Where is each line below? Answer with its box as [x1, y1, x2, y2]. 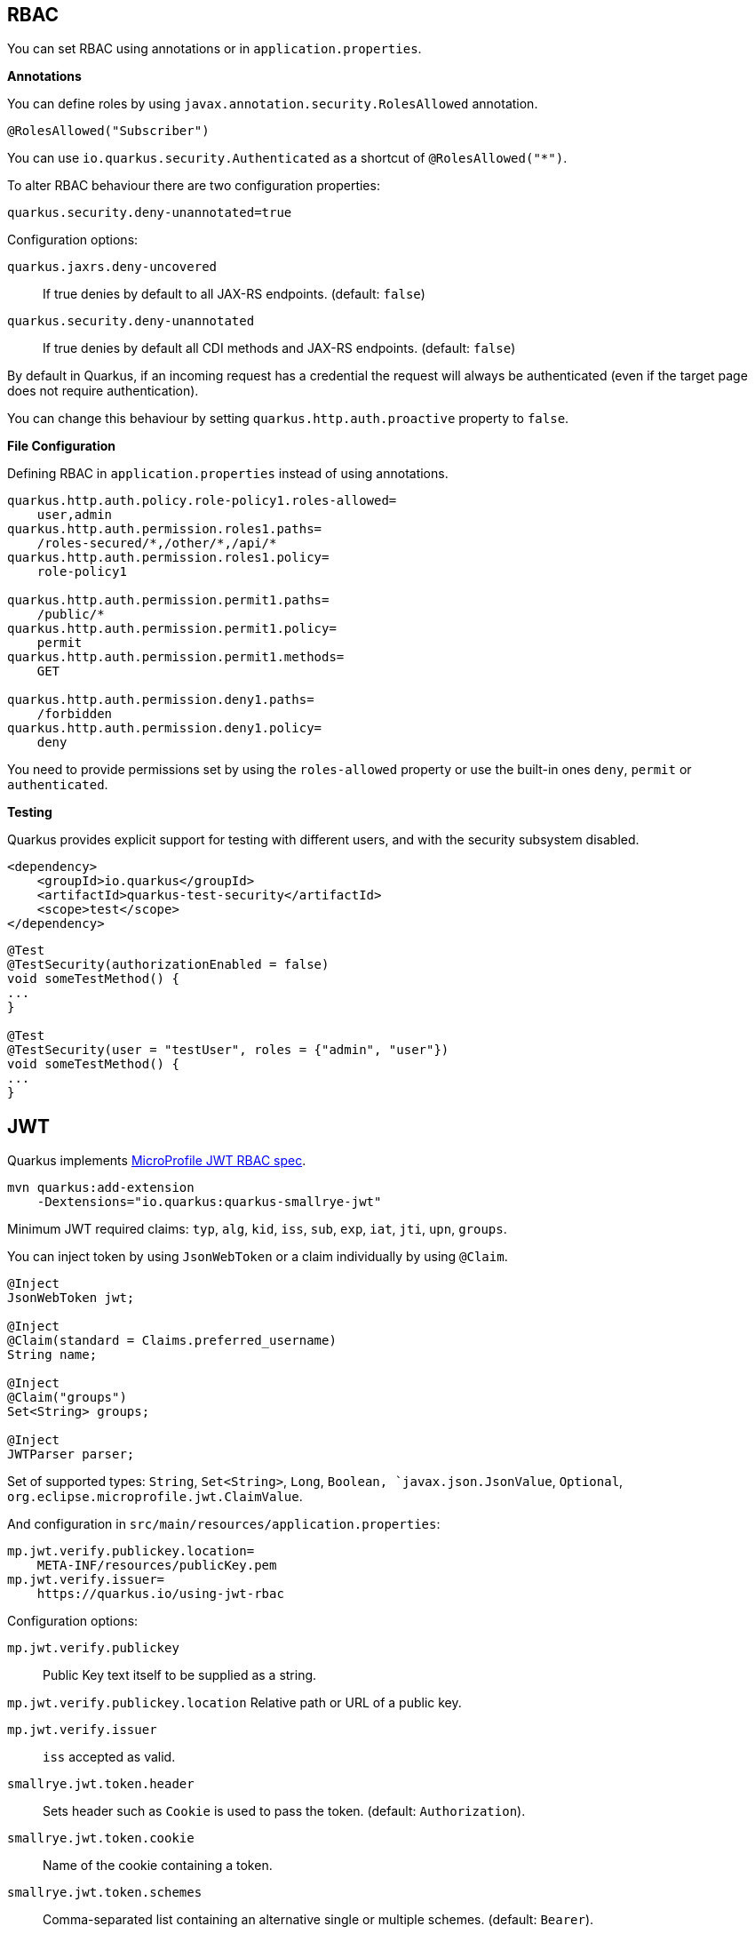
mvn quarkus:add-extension [7, 1180, 195, 1195]
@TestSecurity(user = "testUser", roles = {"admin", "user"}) [7, 1043, 449, 1058]
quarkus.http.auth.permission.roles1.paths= [7, 522, 322, 537]
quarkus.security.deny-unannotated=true [7, 205, 292, 220]
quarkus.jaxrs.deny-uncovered [7, 260, 218, 275]
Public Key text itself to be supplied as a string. [43, 1667, 317, 1683]
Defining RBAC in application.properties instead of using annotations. [7, 466, 449, 482]
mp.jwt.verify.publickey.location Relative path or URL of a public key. [7, 1695, 462, 1711]
